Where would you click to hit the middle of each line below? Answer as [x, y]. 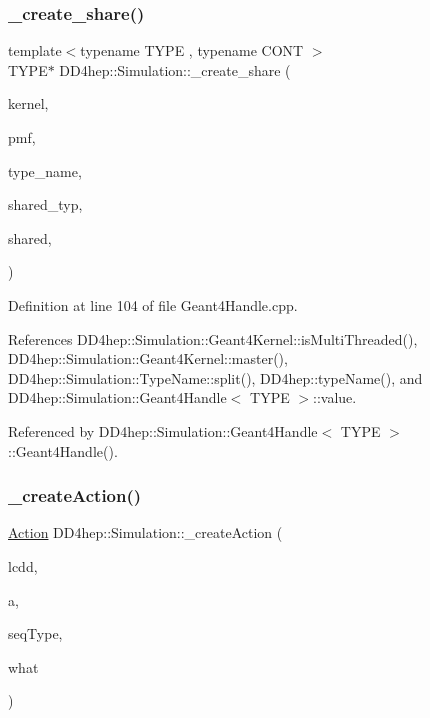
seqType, [35, 633]
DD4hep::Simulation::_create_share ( [175, 69]
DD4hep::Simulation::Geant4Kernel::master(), [148, 358]
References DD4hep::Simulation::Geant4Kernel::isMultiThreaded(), [213, 338]
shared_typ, [45, 204]
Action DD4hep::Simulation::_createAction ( [145, 532]
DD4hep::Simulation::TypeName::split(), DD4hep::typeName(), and [215, 377]
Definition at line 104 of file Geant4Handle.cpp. [153, 304]
